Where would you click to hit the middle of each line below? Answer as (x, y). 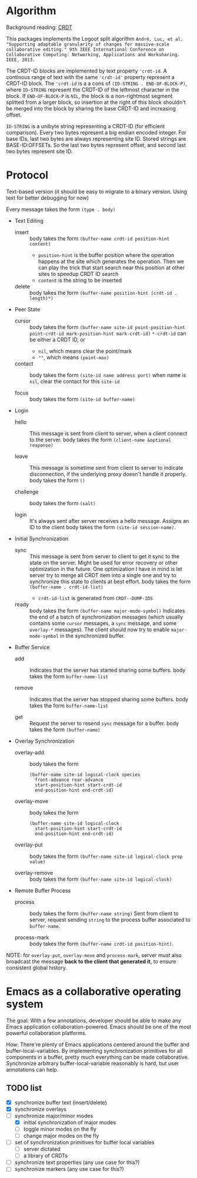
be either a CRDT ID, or (57, 339)
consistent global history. (37, 968)
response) (41, 445)
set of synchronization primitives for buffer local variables (84, 1142)
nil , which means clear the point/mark (85, 351)
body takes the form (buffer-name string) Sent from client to (104, 913)
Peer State (27, 309)
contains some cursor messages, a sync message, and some (103, 623)
